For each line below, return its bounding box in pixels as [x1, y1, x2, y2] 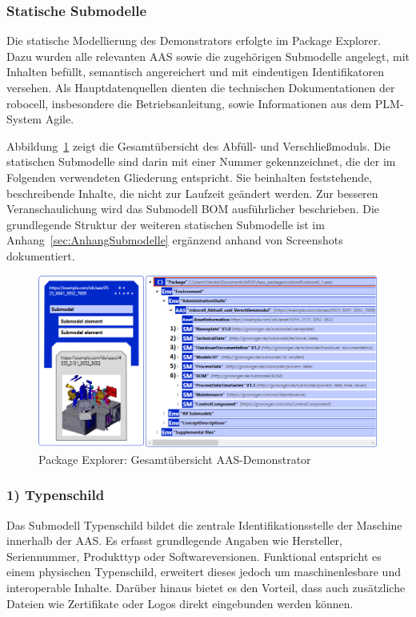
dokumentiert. [6, 247, 75, 264]
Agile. [45, 111, 74, 127]
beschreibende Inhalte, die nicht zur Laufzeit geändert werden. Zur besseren [6, 184, 378, 201]
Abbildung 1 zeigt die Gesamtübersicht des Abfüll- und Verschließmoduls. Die [6, 137, 390, 154]
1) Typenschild [6, 485, 105, 505]
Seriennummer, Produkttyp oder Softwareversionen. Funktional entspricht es [6, 547, 382, 564]
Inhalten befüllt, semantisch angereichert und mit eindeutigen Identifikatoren [6, 63, 385, 80]
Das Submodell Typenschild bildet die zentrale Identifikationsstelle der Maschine [6, 516, 402, 533]
